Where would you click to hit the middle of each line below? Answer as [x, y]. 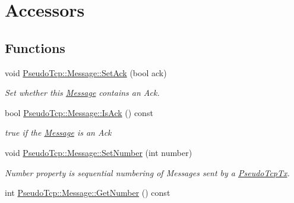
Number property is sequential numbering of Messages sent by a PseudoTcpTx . [147, 172]
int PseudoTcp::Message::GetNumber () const [88, 193]
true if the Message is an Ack [58, 132]
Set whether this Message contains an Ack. [82, 93]
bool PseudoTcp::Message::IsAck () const [79, 112]
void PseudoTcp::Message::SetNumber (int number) [99, 152]
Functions [35, 47]
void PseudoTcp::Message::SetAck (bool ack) [86, 72]
